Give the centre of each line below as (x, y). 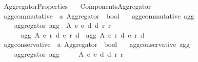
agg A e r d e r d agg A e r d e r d (82, 34)
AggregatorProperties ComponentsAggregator (77, 6)
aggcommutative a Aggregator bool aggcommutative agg (99, 15)
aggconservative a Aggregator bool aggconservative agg (97, 44)
